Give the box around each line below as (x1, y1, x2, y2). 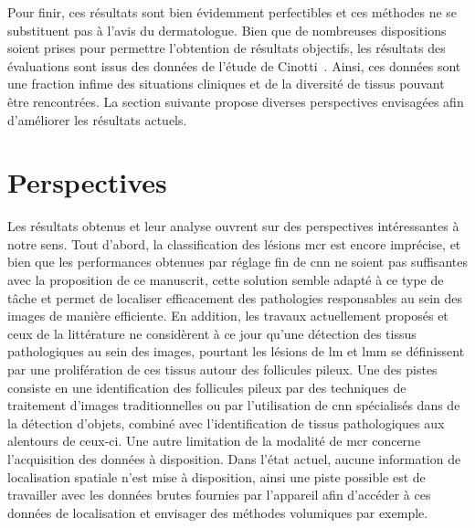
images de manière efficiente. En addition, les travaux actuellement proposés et (7, 306, 449, 325)
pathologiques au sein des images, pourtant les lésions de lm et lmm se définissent (7, 342, 465, 361)
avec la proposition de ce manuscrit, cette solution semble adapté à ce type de (7, 270, 444, 290)
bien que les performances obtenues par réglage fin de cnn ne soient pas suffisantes (7, 252, 468, 271)
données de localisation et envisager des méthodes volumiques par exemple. (7, 502, 428, 522)
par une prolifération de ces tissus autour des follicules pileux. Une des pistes (7, 360, 438, 379)
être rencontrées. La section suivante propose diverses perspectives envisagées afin (7, 91, 464, 111)
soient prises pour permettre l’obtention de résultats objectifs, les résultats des (7, 38, 446, 58)
